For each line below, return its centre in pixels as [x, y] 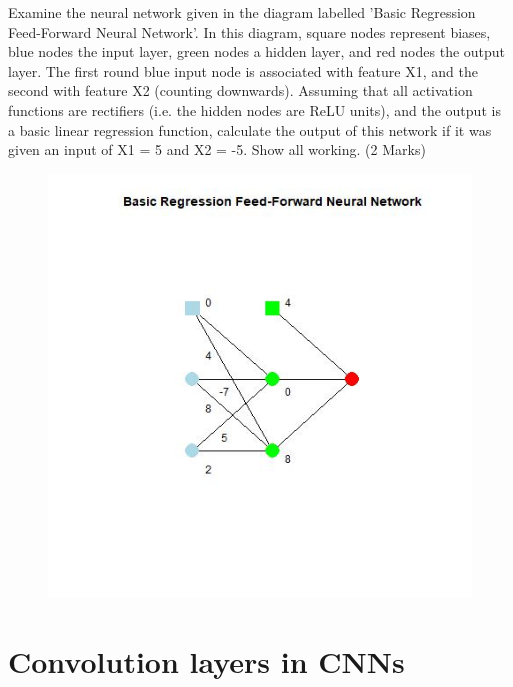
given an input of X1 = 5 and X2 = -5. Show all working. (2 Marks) [217, 149]
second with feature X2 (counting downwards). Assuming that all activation [240, 90]
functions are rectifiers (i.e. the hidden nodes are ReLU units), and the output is [254, 109]
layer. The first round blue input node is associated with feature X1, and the [243, 70]
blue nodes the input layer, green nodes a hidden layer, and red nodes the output [257, 51]
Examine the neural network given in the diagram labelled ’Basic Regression [242, 12]
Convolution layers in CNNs [206, 660]
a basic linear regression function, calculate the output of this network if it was [250, 129]
